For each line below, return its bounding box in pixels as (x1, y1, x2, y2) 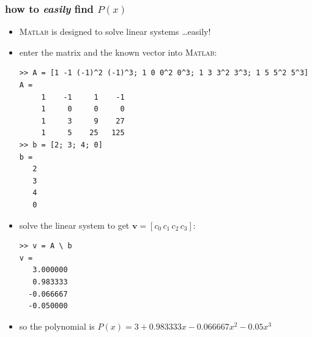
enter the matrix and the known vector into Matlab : (19, 45, 217, 58)
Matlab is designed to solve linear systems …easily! (19, 25, 211, 38)
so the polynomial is (19, 319, 95, 332)
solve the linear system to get (19, 218, 130, 231)
